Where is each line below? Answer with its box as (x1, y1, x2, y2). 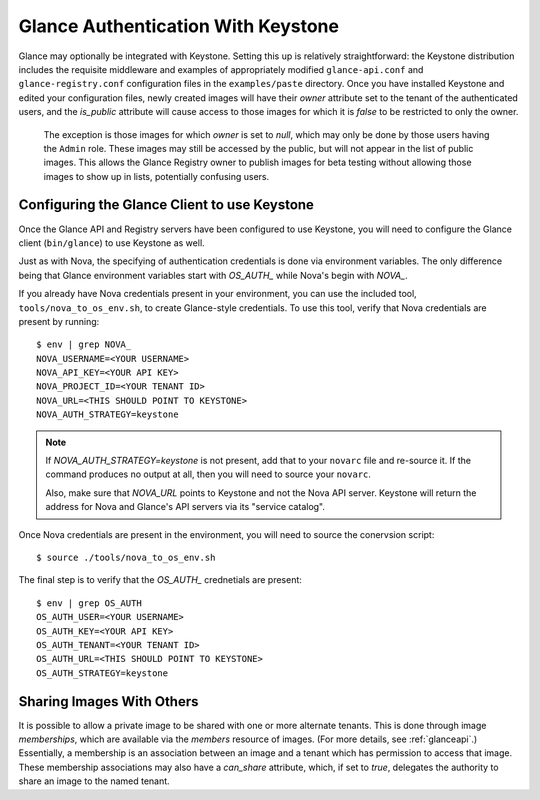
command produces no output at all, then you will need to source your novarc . (45, 468, 372, 480)
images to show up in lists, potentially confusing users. (43, 170, 270, 182)
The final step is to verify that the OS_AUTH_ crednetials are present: (18, 574, 302, 586)
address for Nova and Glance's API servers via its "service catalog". (45, 501, 325, 513)
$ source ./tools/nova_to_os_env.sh (36, 552, 216, 563)
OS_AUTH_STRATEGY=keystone (36, 667, 169, 679)
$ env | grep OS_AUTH (36, 597, 142, 609)
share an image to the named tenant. (18, 775, 170, 787)
